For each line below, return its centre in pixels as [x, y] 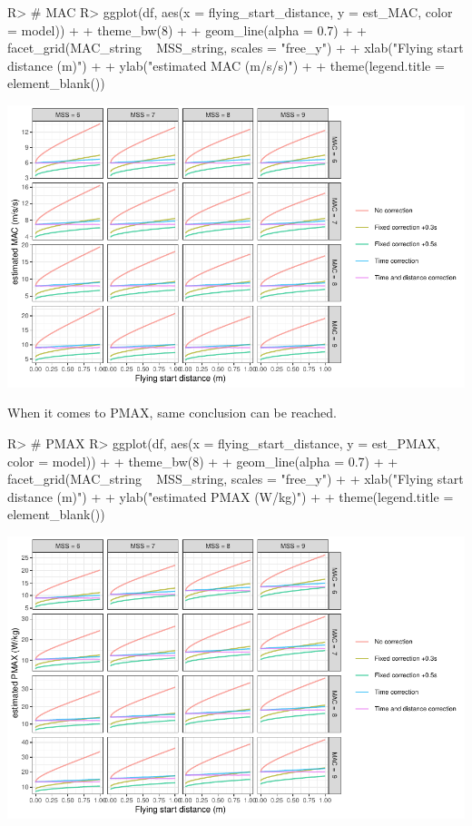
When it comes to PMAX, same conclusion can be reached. [172, 413]
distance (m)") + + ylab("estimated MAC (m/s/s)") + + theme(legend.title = [226, 65]
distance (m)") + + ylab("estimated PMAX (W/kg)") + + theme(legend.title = [231, 496]
